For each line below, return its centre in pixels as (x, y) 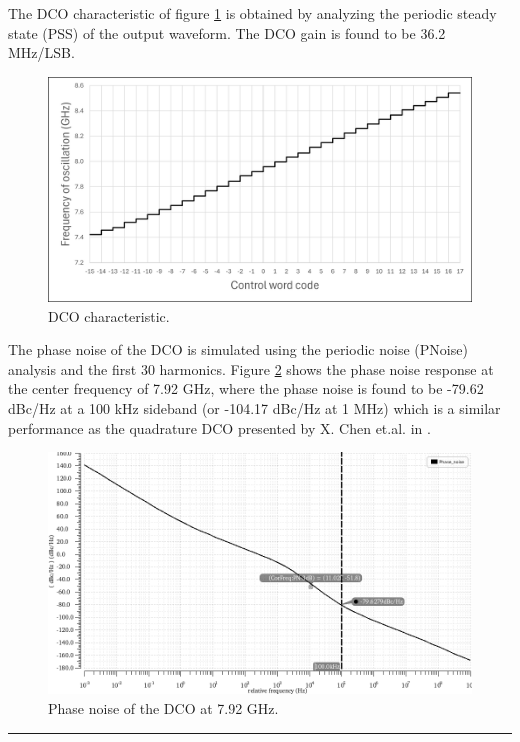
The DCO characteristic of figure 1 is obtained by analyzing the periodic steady (252, 13)
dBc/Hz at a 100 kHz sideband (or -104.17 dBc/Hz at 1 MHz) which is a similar (254, 408)
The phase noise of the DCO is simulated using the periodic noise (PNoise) (238, 349)
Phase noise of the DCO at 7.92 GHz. (163, 707)
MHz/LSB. (41, 52)
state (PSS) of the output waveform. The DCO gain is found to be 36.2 (227, 32)
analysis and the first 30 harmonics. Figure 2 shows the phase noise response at (251, 368)
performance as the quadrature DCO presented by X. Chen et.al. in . (219, 427)
